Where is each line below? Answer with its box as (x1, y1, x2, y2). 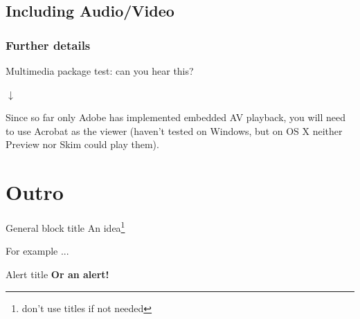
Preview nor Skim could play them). (6, 137, 159, 152)
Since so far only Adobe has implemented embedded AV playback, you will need (6, 110, 345, 125)
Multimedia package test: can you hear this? (6, 64, 194, 78)
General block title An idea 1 (6, 219, 125, 235)
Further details (6, 36, 91, 53)
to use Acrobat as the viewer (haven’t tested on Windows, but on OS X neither (6, 123, 343, 138)
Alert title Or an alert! (6, 266, 109, 281)
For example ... (6, 244, 69, 258)
